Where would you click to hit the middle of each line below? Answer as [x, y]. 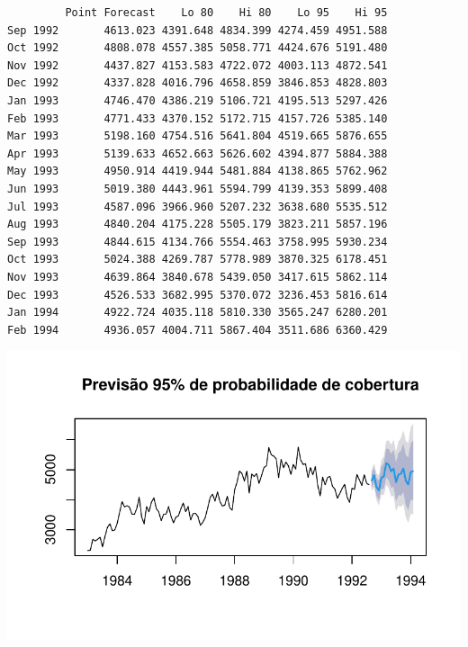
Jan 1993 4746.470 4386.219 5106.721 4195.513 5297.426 [198, 100]
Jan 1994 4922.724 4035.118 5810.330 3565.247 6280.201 [198, 313]
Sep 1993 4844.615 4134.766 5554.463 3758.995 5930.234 [198, 242]
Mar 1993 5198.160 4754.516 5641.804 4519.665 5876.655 [198, 136]
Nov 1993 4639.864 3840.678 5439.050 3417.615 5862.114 [198, 277]
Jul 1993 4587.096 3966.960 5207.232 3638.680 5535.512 [198, 207]
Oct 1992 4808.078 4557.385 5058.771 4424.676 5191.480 [198, 48]
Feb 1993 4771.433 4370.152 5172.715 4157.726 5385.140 [198, 118]
